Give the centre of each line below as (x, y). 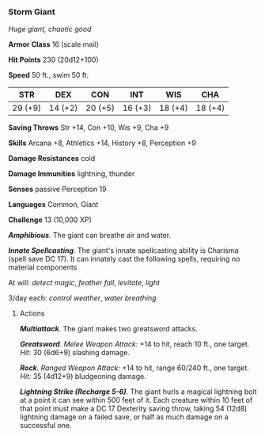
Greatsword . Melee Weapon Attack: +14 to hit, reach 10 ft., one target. (134, 344)
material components (43, 267)
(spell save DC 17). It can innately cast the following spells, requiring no (124, 259)
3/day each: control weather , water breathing (82, 298)
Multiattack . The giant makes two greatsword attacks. (108, 329)
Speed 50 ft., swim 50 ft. (49, 75)
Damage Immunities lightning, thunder (72, 174)
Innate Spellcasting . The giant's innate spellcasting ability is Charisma (123, 251)
